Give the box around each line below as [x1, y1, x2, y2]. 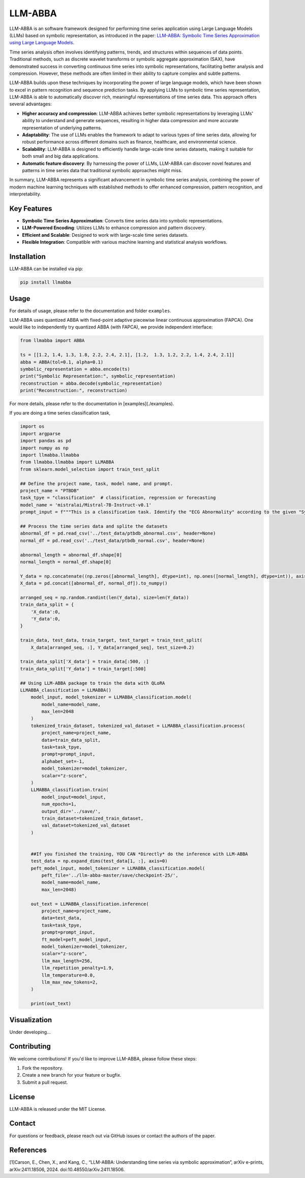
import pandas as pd [20, 438, 71, 444]
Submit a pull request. [22, 1079, 68, 1085]
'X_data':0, [30, 609, 61, 614]
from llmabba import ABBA [20, 338, 85, 344]
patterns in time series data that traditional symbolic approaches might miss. [22, 167, 182, 173]
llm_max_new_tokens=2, [41, 979, 99, 985]
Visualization [9, 1016, 52, 1024]
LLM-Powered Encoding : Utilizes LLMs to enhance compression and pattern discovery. [22, 225, 206, 231]
